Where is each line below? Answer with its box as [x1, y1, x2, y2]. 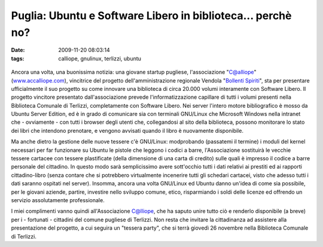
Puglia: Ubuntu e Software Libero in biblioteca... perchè [11, 9, 292, 22]
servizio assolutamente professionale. [11, 196, 105, 203]
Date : [11, 47, 25, 54]
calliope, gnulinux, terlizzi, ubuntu [58, 54, 142, 62]
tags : [11, 54, 25, 62]
